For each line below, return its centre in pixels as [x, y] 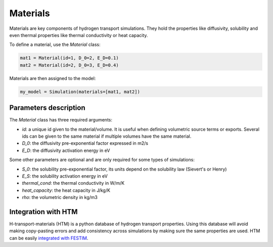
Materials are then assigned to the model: [53, 78]
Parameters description [47, 108]
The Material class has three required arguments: [61, 120]
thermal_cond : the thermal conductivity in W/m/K [73, 183]
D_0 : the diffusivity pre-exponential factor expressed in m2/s [85, 143]
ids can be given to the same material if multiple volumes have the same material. [107, 136]
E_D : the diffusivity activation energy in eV [66, 150]
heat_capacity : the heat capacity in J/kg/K [66, 190]
